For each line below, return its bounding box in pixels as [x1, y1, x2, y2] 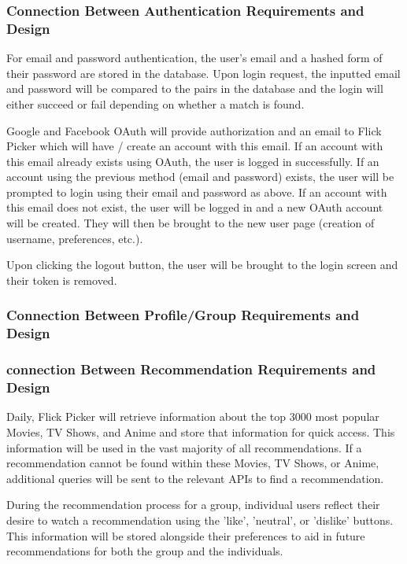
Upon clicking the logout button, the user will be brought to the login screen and [6, 256, 398, 273]
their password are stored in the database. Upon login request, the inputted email [6, 65, 401, 81]
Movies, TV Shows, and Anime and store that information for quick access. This [6, 423, 395, 440]
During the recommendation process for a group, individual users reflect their [6, 496, 380, 513]
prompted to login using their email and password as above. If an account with [6, 183, 387, 200]
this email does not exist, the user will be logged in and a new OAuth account [6, 199, 383, 216]
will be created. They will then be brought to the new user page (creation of [6, 215, 375, 231]
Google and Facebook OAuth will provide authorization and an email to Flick [6, 122, 382, 138]
